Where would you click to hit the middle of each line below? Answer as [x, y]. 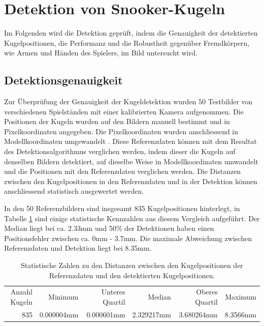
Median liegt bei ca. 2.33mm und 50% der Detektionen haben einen [109, 228]
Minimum [63, 297]
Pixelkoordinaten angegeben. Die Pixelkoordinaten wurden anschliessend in [121, 131]
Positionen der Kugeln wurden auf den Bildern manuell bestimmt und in [117, 121]
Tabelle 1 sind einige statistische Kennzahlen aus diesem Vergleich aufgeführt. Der [132, 218]
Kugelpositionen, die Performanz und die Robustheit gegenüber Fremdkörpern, [127, 42]
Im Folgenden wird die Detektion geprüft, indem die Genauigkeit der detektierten [131, 33]
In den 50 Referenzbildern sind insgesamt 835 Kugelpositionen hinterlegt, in [122, 208]
